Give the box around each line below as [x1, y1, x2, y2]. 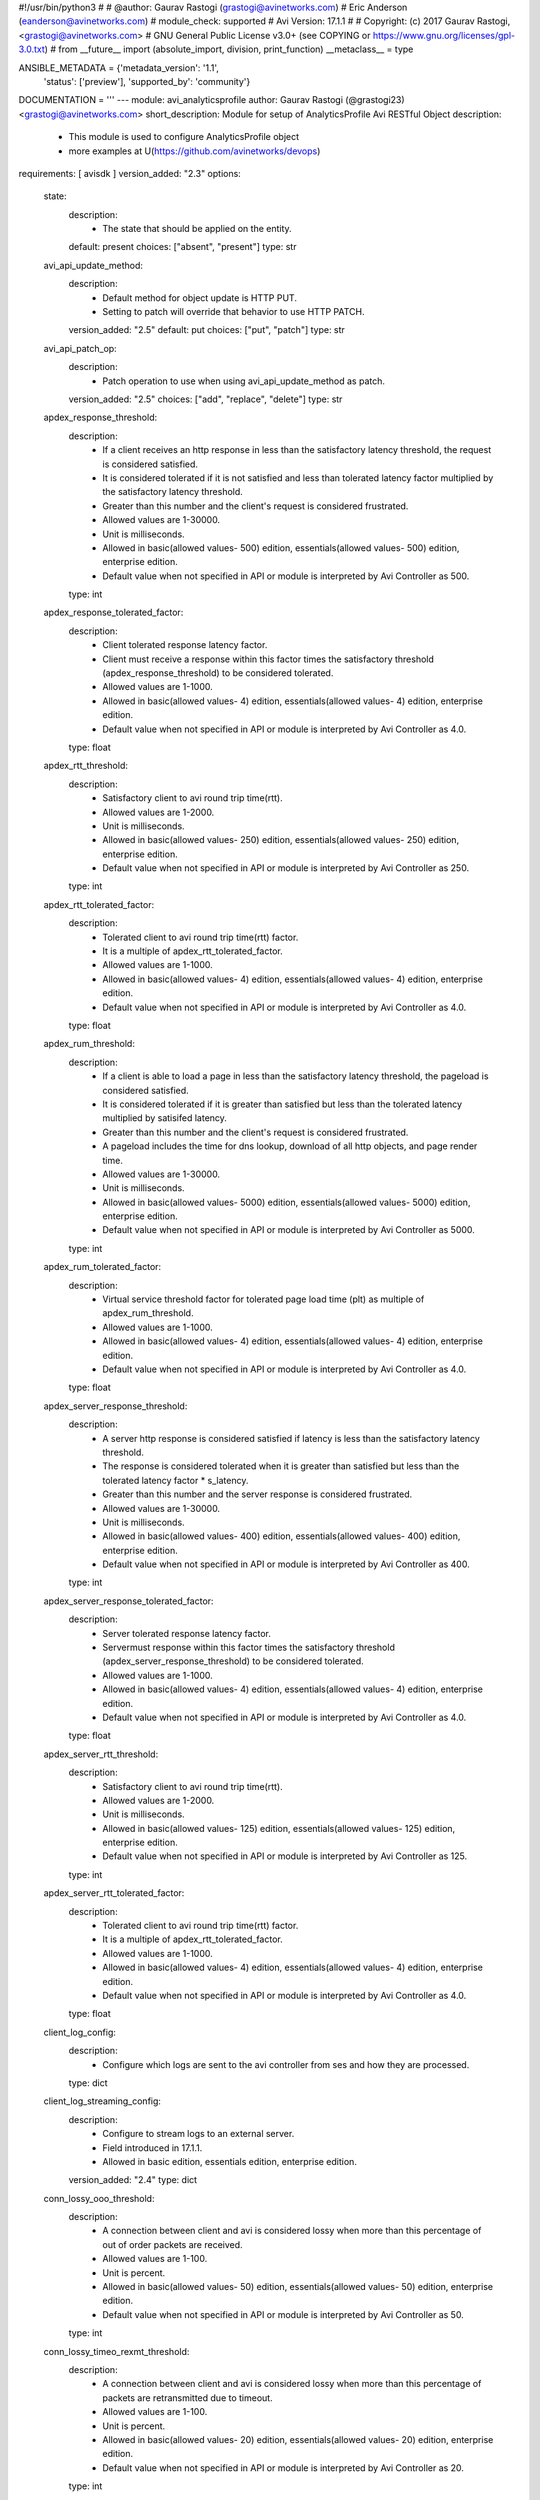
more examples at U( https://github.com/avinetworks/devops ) [68, 145, 321, 157]
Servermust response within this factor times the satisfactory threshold [102, 1641, 395, 1654]
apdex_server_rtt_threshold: [43, 1748, 159, 1760]
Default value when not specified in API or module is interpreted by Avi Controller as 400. [102, 1558, 470, 1570]
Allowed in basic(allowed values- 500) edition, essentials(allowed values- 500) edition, [102, 541, 460, 554]
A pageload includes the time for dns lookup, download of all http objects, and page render [102, 1140, 478, 1152]
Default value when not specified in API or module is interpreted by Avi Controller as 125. [102, 1850, 468, 1862]
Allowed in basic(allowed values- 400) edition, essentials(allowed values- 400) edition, [102, 1530, 461, 1542]
